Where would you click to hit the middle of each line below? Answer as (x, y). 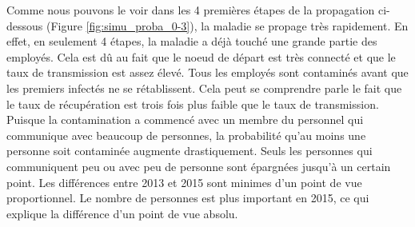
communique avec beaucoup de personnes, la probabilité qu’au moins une (186, 135)
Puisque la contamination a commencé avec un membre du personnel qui (185, 119)
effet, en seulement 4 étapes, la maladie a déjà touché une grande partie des (192, 41)
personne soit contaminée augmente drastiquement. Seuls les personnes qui (190, 151)
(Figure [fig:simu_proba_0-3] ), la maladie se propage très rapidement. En (227, 25)
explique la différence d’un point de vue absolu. (122, 213)
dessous (25, 25)
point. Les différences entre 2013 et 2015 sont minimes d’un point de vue (184, 182)
